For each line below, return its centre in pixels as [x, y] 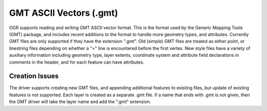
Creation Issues [34, 76]
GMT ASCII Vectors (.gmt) [64, 13]
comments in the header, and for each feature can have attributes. [77, 62]
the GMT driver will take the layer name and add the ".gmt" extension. [80, 102]
